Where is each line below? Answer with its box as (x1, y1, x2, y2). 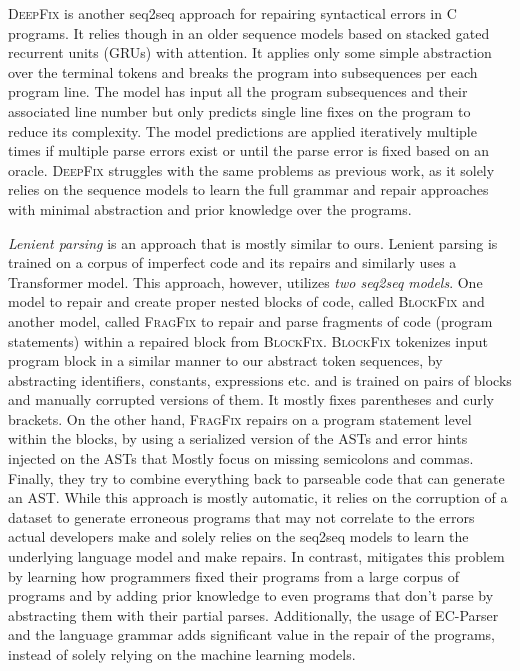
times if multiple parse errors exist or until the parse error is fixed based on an (8, 140, 490, 161)
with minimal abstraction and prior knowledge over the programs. (8, 198, 412, 219)
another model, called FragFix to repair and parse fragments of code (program (8, 310, 493, 331)
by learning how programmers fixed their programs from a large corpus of (8, 565, 459, 586)
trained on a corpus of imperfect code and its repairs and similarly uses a (8, 252, 457, 273)
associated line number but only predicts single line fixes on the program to (8, 100, 471, 121)
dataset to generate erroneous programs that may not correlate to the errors (8, 506, 475, 527)
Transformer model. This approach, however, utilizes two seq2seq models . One (8, 271, 483, 292)
